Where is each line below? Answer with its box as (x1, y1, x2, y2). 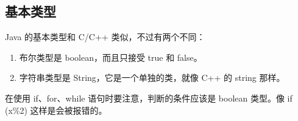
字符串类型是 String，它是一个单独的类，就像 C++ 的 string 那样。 (19, 71, 285, 84)
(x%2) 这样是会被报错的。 (5, 103, 107, 116)
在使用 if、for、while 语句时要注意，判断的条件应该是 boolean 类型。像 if (5, 91, 293, 104)
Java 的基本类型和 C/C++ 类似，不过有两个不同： (5, 30, 205, 43)
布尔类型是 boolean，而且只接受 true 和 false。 (19, 50, 202, 63)
